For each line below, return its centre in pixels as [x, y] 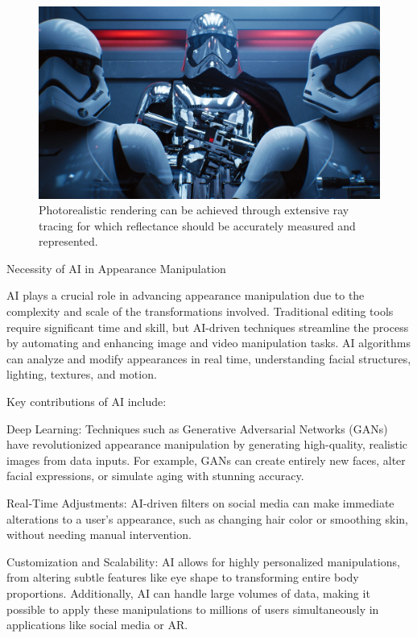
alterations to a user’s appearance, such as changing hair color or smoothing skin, [207, 518]
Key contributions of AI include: [87, 402]
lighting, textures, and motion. [82, 374]
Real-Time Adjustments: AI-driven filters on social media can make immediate [200, 503]
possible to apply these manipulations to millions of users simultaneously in [193, 609]
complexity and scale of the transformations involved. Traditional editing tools [200, 311]
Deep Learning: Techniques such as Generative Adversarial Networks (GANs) [197, 428]
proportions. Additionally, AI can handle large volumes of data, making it [188, 592]
